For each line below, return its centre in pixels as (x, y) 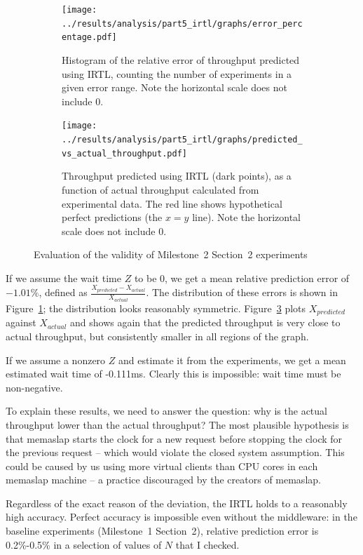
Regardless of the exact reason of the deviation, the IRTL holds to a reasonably (177, 503)
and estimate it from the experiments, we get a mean (232, 360)
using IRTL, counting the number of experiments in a (177, 73)
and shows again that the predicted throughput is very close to (205, 322)
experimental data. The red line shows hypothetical (172, 203)
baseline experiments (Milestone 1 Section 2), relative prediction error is (162, 531)
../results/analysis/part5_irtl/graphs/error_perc (182, 24)
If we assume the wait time (63, 277)
